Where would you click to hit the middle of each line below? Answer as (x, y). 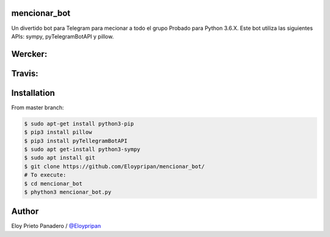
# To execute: (45, 175)
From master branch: (38, 108)
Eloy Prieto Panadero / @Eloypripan (56, 226)
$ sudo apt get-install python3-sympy (82, 149)
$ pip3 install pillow (58, 132)
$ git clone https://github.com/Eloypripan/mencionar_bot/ (114, 166)
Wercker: (29, 54)
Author (25, 212)
